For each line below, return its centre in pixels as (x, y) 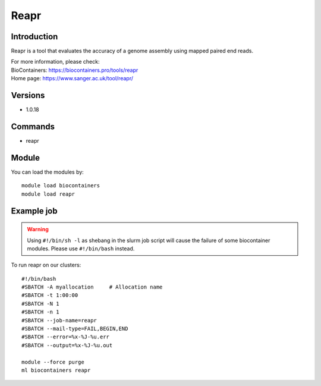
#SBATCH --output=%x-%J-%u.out (67, 345)
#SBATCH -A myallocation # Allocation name (92, 287)
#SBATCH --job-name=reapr (59, 320)
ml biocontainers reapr (56, 370)
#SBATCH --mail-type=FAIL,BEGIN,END (75, 329)
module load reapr (48, 194)
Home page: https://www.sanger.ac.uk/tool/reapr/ (72, 79)
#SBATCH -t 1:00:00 (50, 295)
